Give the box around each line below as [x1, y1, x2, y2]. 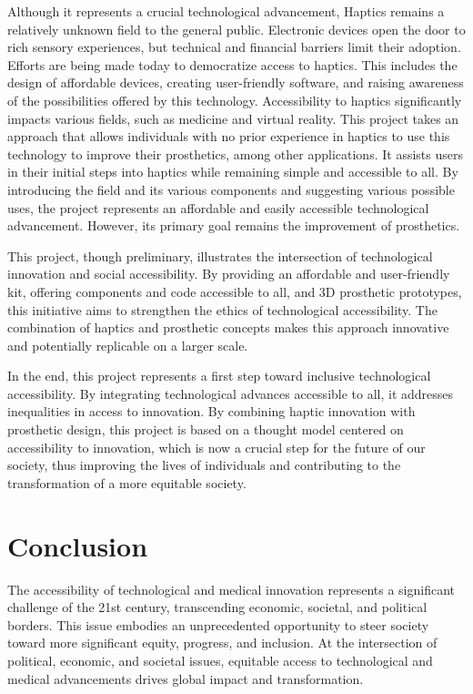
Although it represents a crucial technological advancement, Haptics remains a [7, 2, 445, 20]
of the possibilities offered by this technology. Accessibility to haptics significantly [7, 90, 462, 109]
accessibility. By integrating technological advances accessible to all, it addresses [7, 383, 454, 403]
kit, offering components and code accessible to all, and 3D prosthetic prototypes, [7, 281, 462, 301]
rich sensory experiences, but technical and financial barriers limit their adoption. [7, 37, 461, 56]
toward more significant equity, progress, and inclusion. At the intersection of [7, 633, 438, 652]
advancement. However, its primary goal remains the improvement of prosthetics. [7, 216, 460, 235]
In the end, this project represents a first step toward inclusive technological [7, 366, 431, 385]
